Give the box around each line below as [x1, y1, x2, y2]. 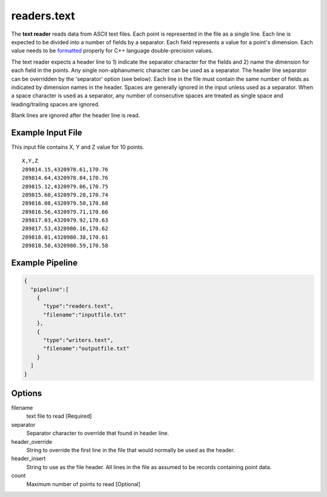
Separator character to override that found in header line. [26, 430, 170, 437]
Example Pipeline [11, 258, 78, 268]
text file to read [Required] [26, 412, 92, 420]
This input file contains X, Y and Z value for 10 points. [11, 143, 145, 151]
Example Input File [11, 127, 82, 137]
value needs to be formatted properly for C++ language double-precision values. [11, 47, 213, 54]
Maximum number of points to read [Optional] [26, 480, 140, 487]
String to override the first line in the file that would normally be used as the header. [26, 447, 235, 454]
